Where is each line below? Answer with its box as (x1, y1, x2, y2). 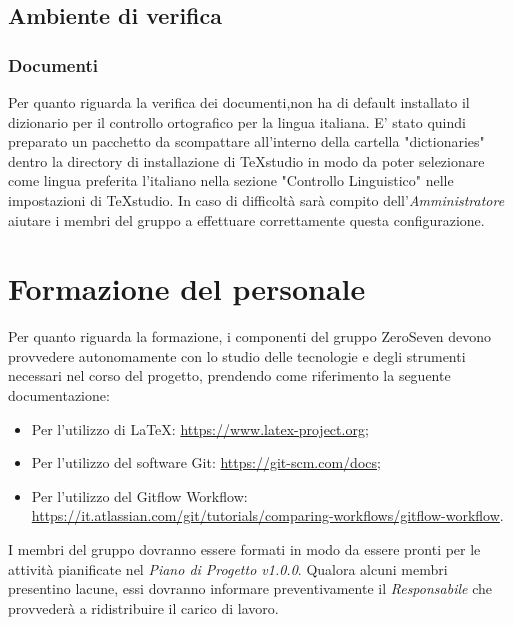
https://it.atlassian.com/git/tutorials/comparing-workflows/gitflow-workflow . (31, 505, 504, 526)
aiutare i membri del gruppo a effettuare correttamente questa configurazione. (8, 209, 485, 230)
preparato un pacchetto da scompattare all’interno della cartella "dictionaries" (8, 131, 485, 152)
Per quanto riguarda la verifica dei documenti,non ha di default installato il (8, 92, 470, 112)
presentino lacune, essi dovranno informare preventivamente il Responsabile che (8, 578, 492, 599)
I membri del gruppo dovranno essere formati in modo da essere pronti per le (8, 539, 481, 560)
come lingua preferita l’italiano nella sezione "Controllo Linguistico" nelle (8, 170, 454, 191)
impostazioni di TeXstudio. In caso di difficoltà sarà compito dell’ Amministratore (8, 189, 505, 210)
